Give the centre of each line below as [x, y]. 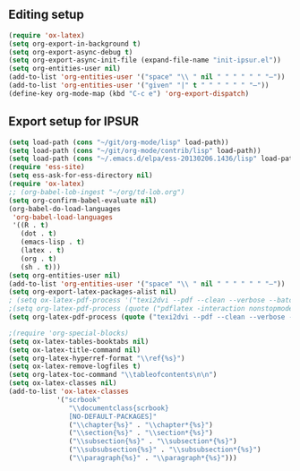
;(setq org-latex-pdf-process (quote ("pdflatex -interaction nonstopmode [151, 309]
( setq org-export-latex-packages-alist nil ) [93, 292]
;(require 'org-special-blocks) [69, 333]
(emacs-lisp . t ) [53, 242]
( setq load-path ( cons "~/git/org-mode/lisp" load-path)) [119, 142]
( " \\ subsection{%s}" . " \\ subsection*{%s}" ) [153, 441]
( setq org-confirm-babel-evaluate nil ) [83, 201]
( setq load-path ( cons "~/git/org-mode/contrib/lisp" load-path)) [135, 150]
